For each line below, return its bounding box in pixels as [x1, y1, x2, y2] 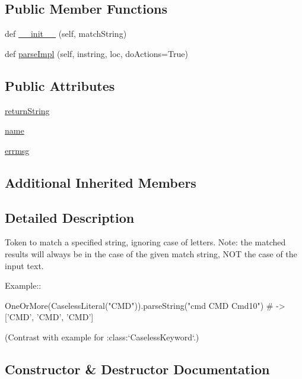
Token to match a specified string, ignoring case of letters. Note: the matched [5, 236, 286, 248]
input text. [5, 259, 44, 271]
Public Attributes [5, 76, 115, 94]
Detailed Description [5, 208, 135, 226]
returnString [5, 104, 50, 116]
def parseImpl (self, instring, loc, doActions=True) [5, 47, 188, 59]
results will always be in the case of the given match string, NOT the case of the [5, 247, 297, 260]
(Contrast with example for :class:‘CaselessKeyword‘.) [5, 330, 199, 343]
